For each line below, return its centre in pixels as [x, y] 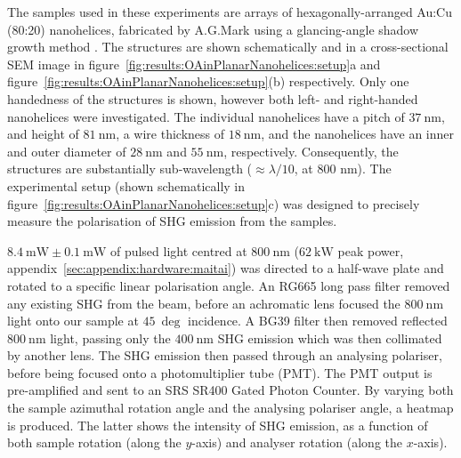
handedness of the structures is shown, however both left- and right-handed [213, 98]
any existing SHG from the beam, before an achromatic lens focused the [204, 303]
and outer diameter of [67, 151]
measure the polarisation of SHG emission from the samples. [172, 221]
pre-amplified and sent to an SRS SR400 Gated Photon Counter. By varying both [230, 390]
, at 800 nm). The [343, 169]
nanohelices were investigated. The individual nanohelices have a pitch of [206, 116]
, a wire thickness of [170, 134]
